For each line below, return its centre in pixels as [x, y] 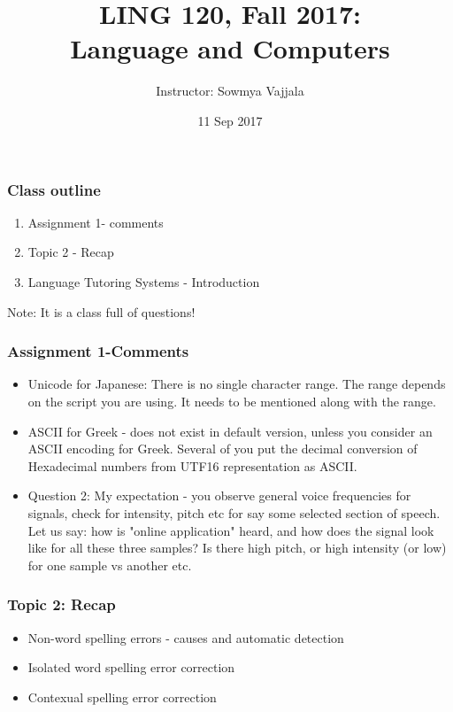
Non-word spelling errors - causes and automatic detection [186, 637]
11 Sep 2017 [230, 120]
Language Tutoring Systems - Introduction [144, 281]
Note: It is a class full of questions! [101, 311]
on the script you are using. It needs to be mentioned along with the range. [232, 401]
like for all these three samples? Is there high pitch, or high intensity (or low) [237, 548]
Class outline [54, 189]
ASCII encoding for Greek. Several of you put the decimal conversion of [223, 449]
